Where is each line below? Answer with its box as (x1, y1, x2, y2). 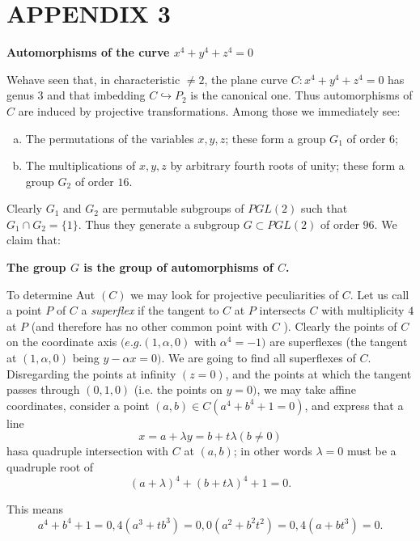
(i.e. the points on (134, 381, 223, 398)
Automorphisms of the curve (6, 44, 170, 61)
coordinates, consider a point (6, 396, 150, 413)
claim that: (6, 231, 61, 248)
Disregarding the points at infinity (6, 365, 176, 382)
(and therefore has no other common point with (31, 317, 269, 334)
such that (300, 200, 348, 217)
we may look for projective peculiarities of (130, 285, 338, 302)
